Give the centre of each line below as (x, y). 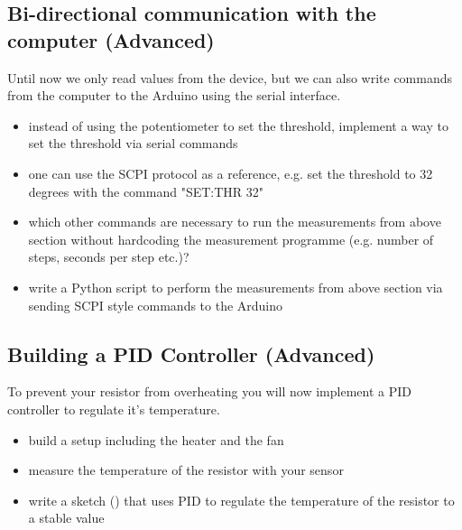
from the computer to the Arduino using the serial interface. (174, 95)
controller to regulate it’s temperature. (114, 409)
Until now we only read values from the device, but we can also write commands (230, 77)
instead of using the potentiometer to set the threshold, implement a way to (238, 125)
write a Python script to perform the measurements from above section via (236, 287)
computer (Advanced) (111, 39)
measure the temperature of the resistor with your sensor (186, 470)
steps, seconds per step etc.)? (109, 257)
